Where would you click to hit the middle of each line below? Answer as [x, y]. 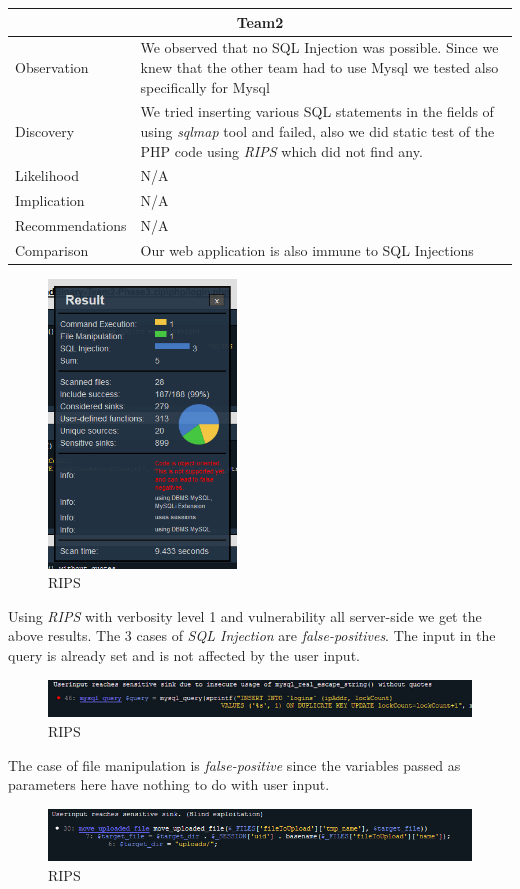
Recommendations [71, 225]
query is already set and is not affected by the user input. [184, 654]
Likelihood [47, 175]
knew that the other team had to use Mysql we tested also [319, 66]
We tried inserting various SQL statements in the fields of [317, 111]
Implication [50, 200]
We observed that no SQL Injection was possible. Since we [319, 47]
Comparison [52, 249]
